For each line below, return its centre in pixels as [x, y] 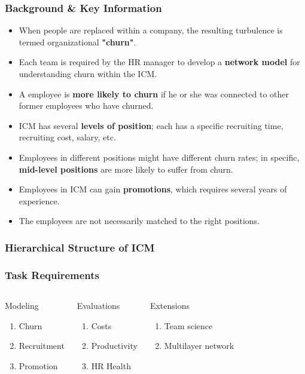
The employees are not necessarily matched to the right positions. [139, 221]
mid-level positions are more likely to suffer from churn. [126, 169]
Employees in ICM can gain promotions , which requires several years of [153, 189]
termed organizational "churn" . [77, 42]
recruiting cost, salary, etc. [67, 137]
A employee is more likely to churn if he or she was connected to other [154, 93]
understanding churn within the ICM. [88, 73]
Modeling [22, 305]
